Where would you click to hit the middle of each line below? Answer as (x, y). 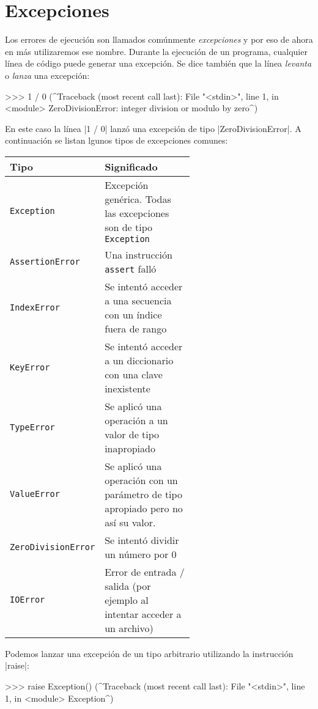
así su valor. (130, 522)
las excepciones (137, 213)
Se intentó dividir (142, 540)
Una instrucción (139, 254)
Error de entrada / (145, 571)
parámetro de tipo (143, 494)
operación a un (136, 420)
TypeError (32, 427)
